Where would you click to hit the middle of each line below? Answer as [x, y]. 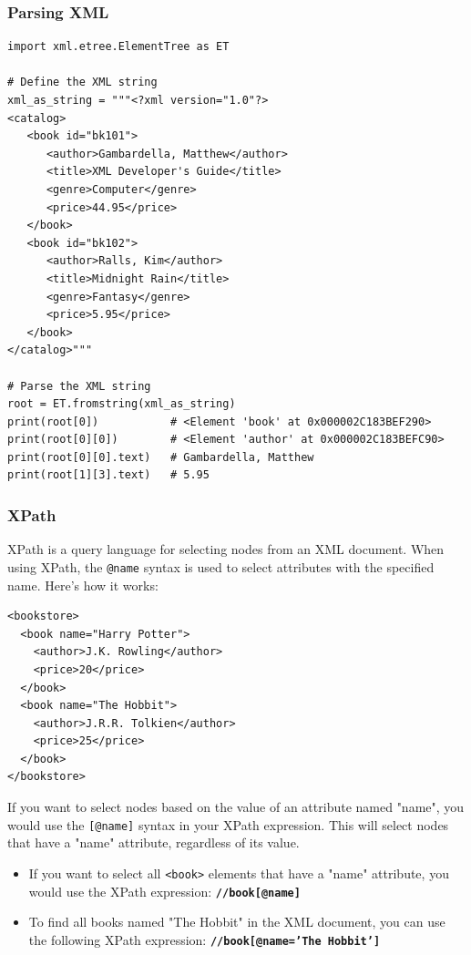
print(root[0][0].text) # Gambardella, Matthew [161, 457]
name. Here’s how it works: [83, 585]
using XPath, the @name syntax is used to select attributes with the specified [221, 566]
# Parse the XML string [79, 386]
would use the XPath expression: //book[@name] [164, 891]
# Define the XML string [82, 82]
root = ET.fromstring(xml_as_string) [122, 404]
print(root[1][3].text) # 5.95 [108, 475]
